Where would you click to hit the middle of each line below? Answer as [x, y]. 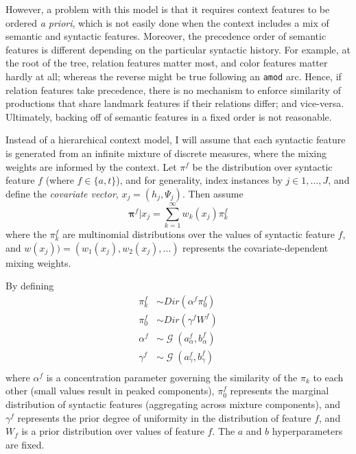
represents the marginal [280, 391]
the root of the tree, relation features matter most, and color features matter [167, 63]
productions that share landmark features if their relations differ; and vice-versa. [175, 103]
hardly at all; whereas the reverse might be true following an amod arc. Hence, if [174, 76]
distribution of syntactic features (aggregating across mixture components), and [173, 404]
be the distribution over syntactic [262, 166]
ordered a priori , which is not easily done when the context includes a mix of [167, 22]
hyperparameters [307, 431]
